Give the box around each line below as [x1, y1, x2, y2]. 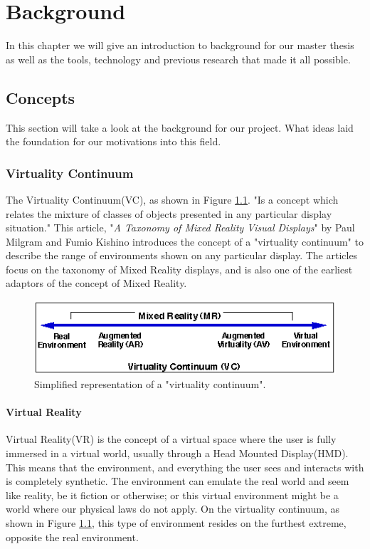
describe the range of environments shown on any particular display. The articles [6, 248, 358, 263]
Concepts [6, 86, 75, 108]
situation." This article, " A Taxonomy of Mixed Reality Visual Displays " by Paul [6, 220, 355, 235]
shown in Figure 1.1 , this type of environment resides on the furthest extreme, [6, 516, 347, 530]
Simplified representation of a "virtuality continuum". [34, 377, 266, 392]
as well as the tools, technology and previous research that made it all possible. [6, 51, 351, 66]
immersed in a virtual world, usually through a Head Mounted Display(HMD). [6, 446, 349, 461]
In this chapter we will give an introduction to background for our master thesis [6, 38, 354, 53]
